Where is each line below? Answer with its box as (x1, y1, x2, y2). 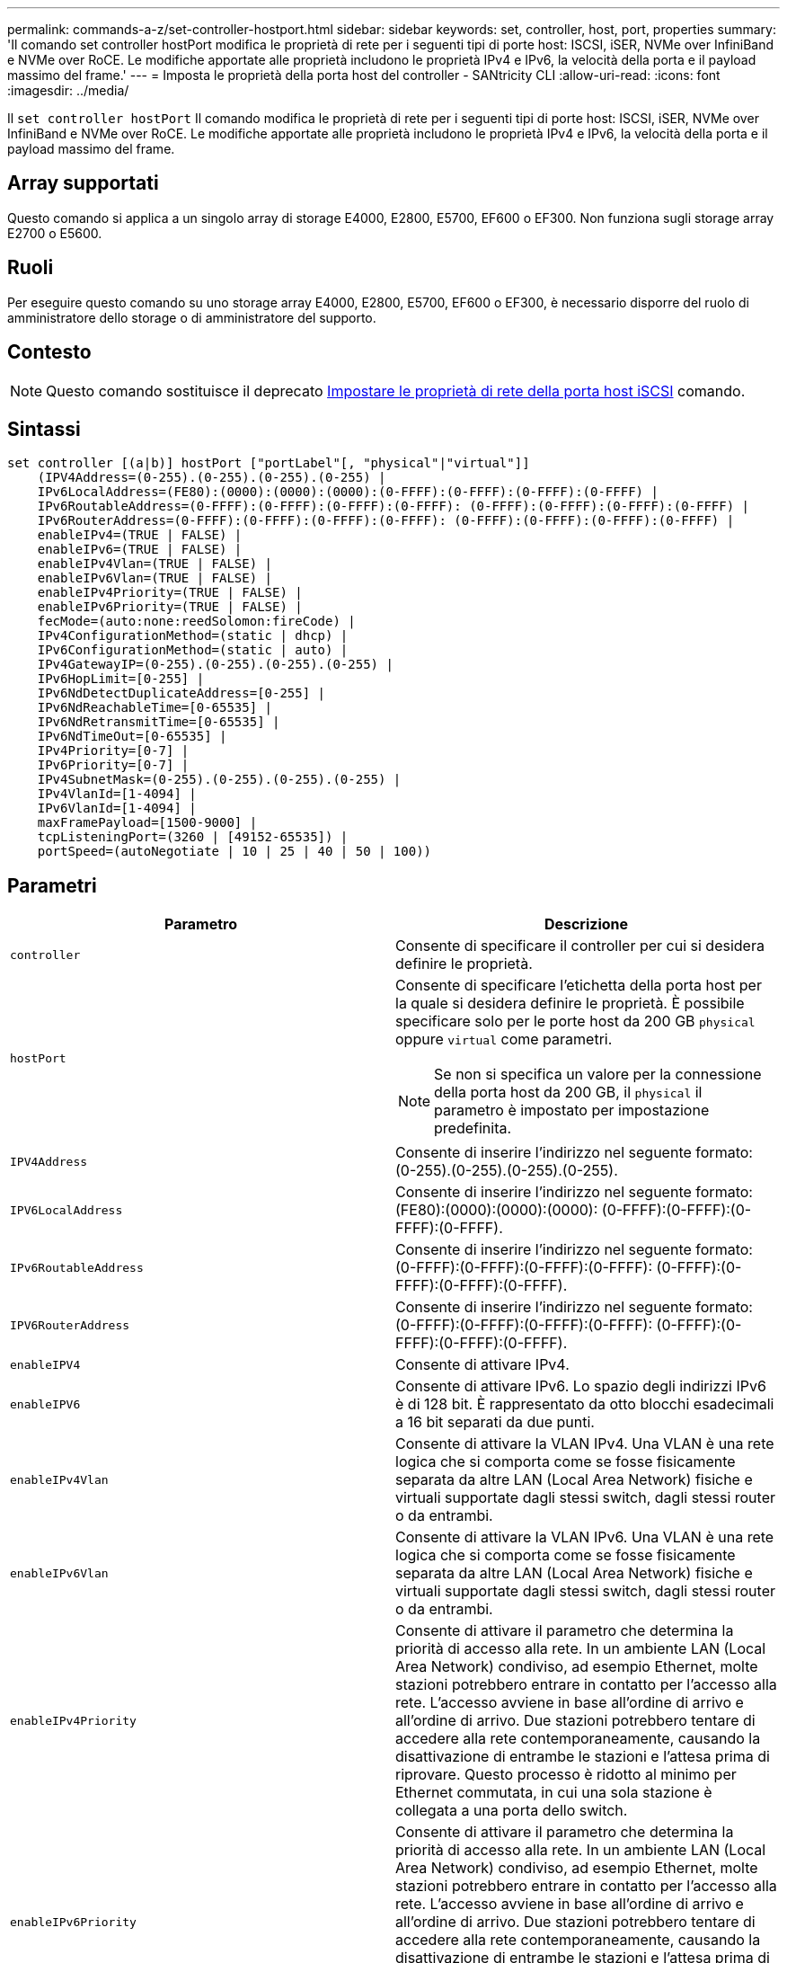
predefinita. (434, 1119, 512, 1138)
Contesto (7, 341, 92, 364)
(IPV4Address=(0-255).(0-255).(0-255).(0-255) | (37, 470, 386, 485)
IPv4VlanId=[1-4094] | (37, 786, 197, 802)
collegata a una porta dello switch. (395, 1801, 628, 1820)
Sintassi (7, 417, 81, 440)
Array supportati (7, 172, 159, 195)
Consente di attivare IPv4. (395, 1355, 570, 1374)
